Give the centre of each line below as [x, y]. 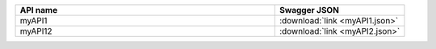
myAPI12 [36, 31]
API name [39, 10]
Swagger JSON [309, 10]
